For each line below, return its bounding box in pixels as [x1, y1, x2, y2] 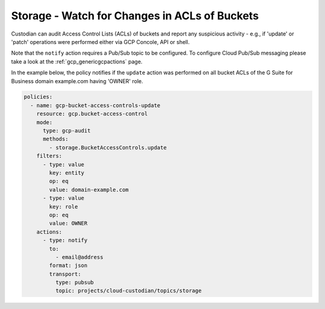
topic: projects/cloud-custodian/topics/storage [55, 287, 202, 295]
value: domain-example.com [49, 186, 129, 193]
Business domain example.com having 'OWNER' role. [11, 77, 144, 84]
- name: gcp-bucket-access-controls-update [30, 102, 161, 108]
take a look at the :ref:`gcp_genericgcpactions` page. [11, 58, 143, 65]
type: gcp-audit [43, 127, 91, 134]
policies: [23, 93, 53, 101]
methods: [43, 136, 69, 143]
